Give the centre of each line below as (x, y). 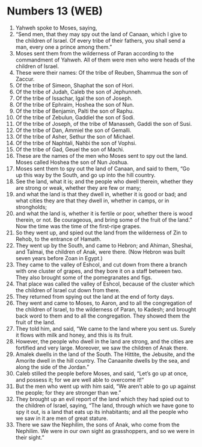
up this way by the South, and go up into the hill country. (85, 175)
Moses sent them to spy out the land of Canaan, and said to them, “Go (103, 168)
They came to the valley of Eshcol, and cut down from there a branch (101, 264)
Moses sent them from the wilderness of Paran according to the (95, 53)
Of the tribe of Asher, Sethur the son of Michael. (75, 136)
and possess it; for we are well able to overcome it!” (80, 380)
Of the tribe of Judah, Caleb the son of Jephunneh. (79, 92)
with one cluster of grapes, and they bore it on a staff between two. (99, 271)
